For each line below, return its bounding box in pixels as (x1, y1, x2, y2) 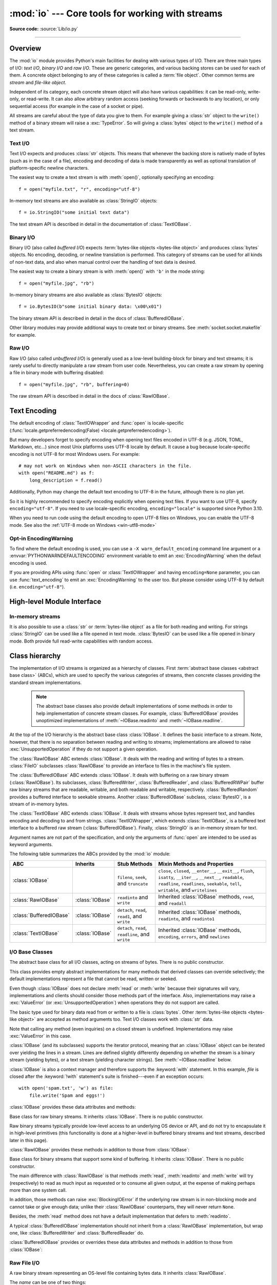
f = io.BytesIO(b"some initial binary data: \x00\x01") (18, 304, 162, 309)
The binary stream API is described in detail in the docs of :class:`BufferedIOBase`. (9, 315, 185, 321)
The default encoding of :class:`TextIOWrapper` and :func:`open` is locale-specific (9, 420, 184, 426)
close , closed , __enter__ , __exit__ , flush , (158, 867, 255, 874)
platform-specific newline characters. (9, 164, 89, 171)
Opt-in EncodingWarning (9, 535, 73, 542)
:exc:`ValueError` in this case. (9, 1033, 72, 1039)
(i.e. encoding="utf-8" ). (9, 583, 65, 590)
